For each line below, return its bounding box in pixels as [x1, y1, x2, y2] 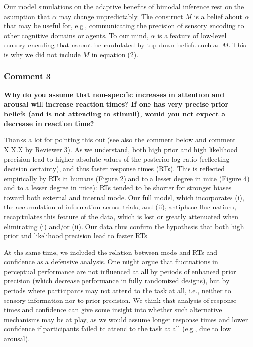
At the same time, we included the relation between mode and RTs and [4, 247, 218, 257]
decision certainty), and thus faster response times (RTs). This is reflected [4, 163, 225, 173]
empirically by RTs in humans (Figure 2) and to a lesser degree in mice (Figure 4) [4, 173, 250, 183]
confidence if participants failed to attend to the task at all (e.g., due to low [4, 324, 231, 334]
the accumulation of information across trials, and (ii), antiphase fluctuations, [4, 202, 236, 212]
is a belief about [194, 11, 243, 21]
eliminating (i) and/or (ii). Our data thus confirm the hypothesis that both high [4, 221, 244, 231]
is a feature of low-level [157, 30, 227, 40]
